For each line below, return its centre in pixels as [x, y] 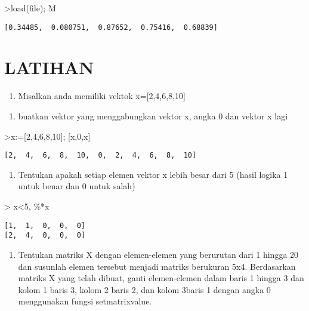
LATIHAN [49, 67]
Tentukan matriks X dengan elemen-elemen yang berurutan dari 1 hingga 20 [158, 254]
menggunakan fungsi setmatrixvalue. [85, 301]
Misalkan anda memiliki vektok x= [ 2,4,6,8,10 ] [102, 96]
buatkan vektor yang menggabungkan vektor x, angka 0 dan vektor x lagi [153, 116]
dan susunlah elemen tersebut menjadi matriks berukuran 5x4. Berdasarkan [157, 266]
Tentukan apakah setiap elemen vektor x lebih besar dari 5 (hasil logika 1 [153, 174]
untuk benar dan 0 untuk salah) [77, 186]
